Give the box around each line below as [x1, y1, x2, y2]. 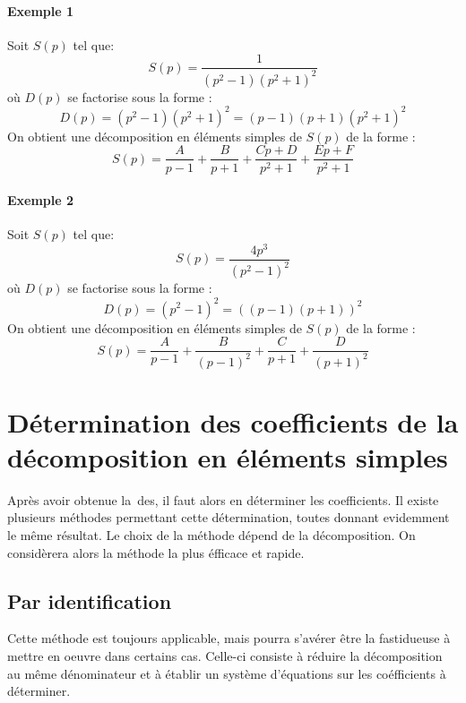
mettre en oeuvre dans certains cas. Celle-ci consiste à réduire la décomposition [7, 647, 443, 664]
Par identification [7, 587, 172, 614]
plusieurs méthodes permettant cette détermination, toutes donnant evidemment [7, 508, 450, 527]
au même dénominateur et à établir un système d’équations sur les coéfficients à [7, 664, 446, 682]
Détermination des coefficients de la [7, 403, 459, 440]
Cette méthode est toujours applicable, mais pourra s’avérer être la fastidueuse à [7, 629, 451, 647]
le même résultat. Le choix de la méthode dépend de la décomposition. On [7, 526, 416, 544]
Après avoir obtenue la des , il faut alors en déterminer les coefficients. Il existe [7, 490, 439, 509]
